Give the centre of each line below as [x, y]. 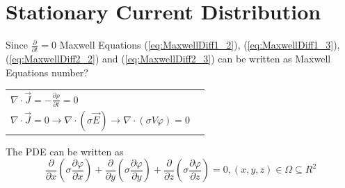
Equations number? [47, 72]
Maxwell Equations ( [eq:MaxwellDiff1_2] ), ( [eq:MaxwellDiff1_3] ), [200, 45]
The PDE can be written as [65, 151]
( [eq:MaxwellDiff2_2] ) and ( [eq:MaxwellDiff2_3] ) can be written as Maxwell [168, 59]
